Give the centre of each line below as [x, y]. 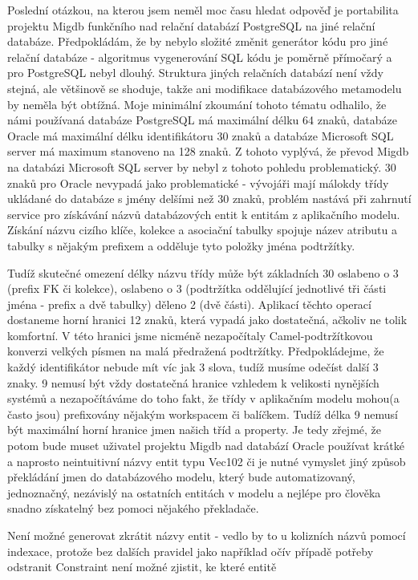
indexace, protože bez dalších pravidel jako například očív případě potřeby [191, 551]
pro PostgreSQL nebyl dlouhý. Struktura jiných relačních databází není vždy [195, 73]
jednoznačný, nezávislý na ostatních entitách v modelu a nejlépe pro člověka [194, 492]
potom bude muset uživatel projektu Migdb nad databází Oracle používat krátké [206, 446]
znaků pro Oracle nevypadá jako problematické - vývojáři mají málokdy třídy [198, 183]
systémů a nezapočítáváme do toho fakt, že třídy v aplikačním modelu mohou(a [203, 398]
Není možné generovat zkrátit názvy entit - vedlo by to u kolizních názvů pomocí [207, 535]
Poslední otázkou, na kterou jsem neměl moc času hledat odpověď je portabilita [203, 10]
